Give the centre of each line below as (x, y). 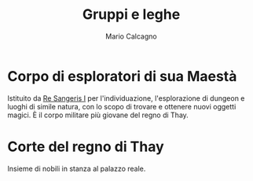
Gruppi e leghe (131, 15)
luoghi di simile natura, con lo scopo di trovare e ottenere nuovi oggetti (122, 106)
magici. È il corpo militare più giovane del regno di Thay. (98, 115)
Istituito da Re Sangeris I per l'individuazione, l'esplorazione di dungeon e (126, 98)
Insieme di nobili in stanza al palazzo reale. (77, 168)
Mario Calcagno (131, 36)
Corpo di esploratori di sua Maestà (122, 76)
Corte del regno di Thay (86, 146)
